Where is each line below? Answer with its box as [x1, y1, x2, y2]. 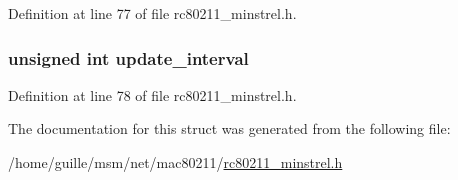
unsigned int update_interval [8, 45, 249, 70]
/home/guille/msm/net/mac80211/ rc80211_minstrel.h [8, 152, 343, 172]
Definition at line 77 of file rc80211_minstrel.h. [8, 3, 297, 23]
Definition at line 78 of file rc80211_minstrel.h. [8, 84, 297, 105]
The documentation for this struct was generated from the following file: [8, 118, 451, 139]
